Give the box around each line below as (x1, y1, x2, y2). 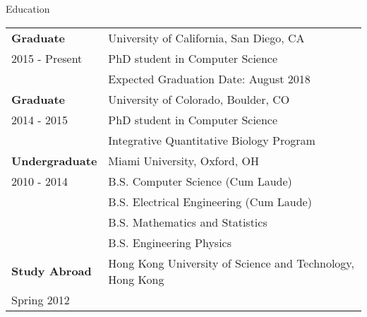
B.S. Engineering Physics (108, 234, 232, 251)
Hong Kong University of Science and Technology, (108, 254, 354, 271)
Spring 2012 (11, 291, 70, 308)
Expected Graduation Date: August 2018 (108, 70, 311, 87)
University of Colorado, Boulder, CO (108, 90, 290, 107)
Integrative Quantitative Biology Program (108, 131, 315, 148)
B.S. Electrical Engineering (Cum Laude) (108, 193, 312, 210)
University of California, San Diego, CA (108, 29, 305, 46)
